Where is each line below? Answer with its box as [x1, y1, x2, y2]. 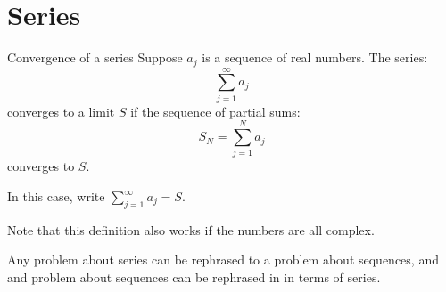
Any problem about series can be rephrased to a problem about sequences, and [7, 250, 439, 269]
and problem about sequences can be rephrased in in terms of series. [7, 268, 381, 286]
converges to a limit [7, 101, 115, 120]
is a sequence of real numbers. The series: [202, 48, 428, 67]
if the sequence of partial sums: [130, 101, 301, 120]
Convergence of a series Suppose [7, 48, 183, 67]
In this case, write [7, 187, 105, 206]
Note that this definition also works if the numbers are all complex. [7, 220, 375, 239]
